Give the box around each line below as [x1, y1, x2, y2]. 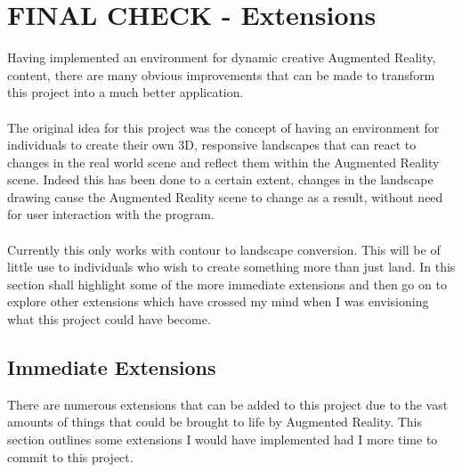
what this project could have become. [7, 310, 211, 329]
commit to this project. [7, 447, 134, 466]
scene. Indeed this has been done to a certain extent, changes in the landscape [7, 170, 434, 189]
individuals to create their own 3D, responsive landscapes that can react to [7, 135, 417, 154]
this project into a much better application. [7, 83, 244, 102]
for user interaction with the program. [7, 205, 215, 224]
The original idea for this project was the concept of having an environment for [7, 118, 440, 136]
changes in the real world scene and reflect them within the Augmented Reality [7, 152, 440, 171]
